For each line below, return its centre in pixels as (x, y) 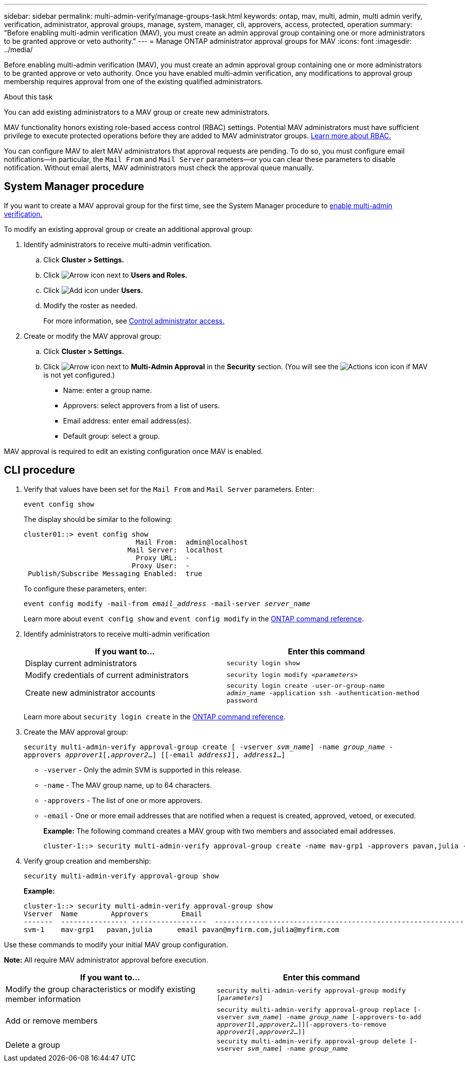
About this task (28, 97)
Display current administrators (81, 663)
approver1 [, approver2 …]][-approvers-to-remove (302, 1024)
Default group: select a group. (112, 436)
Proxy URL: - (163, 558)
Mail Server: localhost (175, 550)
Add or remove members (52, 1020)
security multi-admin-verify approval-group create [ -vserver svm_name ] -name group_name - (209, 747)
